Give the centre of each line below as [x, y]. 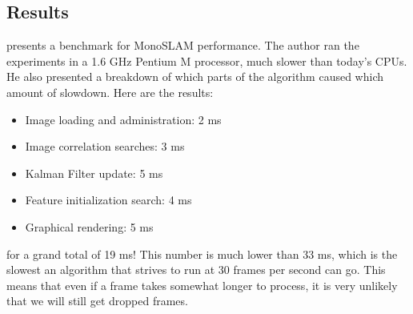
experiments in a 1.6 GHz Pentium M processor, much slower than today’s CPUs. [207, 60]
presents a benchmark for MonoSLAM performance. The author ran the [183, 45]
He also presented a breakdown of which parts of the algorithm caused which [195, 76]
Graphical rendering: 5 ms [89, 226]
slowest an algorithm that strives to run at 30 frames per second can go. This [196, 270]
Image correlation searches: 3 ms [105, 146]
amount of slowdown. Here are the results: [110, 92]
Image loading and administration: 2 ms [123, 119]
